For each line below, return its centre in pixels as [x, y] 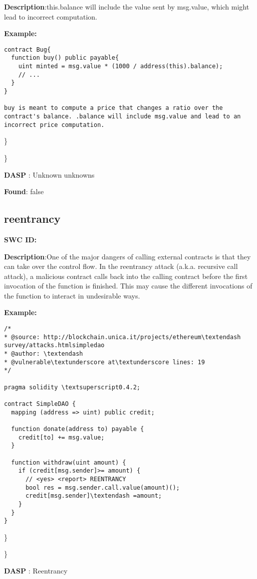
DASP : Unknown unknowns [49, 174]
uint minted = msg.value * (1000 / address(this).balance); [120, 66]
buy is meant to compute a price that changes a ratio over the [113, 108]
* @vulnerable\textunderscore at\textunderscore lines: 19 [104, 362]
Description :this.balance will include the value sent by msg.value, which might [127, 7]
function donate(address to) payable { [78, 429]
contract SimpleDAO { [40, 404]
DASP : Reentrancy [36, 571]
